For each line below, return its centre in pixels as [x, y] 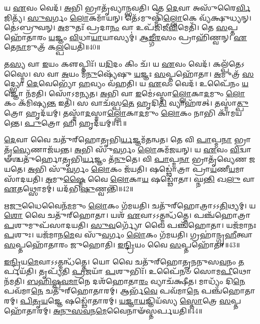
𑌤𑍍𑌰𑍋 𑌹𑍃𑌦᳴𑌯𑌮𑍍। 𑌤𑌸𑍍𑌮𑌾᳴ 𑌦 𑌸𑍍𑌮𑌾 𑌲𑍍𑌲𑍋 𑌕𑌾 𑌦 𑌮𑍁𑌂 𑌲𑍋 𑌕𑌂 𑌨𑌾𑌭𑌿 [110, 112]
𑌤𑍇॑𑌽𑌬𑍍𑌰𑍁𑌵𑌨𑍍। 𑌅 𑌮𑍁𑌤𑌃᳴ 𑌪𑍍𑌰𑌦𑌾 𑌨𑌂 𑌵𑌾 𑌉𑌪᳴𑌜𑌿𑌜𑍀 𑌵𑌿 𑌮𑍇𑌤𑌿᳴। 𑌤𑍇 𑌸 [116, 27]
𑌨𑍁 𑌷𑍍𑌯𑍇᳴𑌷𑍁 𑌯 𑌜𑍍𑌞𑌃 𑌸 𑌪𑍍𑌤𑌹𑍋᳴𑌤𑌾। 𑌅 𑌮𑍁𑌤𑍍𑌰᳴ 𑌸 [170, 73]
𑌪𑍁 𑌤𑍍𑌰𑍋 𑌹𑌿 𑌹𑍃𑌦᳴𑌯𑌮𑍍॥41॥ [76, 122]
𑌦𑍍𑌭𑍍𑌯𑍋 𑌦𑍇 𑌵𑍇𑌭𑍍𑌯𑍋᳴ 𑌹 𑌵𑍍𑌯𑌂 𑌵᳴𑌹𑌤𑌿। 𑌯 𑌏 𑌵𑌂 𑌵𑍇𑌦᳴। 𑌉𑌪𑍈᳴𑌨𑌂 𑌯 [126, 83]
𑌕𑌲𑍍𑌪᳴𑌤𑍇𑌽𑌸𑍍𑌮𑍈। [229, 63]
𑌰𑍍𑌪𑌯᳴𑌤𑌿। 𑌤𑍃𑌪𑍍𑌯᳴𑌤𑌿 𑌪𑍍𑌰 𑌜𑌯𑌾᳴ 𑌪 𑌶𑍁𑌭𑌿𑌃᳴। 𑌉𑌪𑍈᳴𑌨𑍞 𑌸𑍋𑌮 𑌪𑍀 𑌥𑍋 [128, 271]
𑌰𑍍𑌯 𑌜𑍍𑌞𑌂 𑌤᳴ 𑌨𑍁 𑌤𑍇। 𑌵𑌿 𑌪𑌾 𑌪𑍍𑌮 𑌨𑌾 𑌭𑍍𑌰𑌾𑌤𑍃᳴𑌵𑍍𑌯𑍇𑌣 [165, 159]
